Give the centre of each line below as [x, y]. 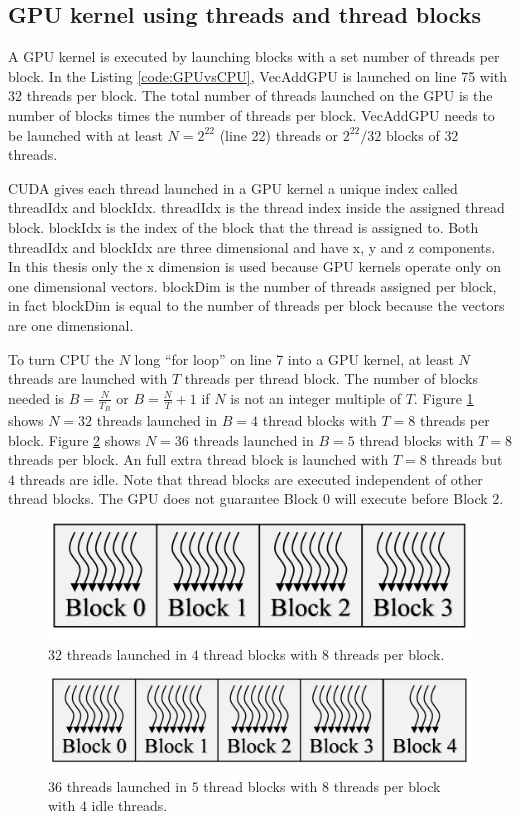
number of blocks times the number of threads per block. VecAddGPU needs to [251, 114]
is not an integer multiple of [316, 397]
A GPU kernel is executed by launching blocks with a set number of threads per [254, 56]
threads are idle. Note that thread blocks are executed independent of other [251, 478]
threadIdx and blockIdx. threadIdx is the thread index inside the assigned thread [256, 207]
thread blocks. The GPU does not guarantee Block [163, 498]
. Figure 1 [443, 397]
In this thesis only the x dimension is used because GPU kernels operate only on [254, 266]
